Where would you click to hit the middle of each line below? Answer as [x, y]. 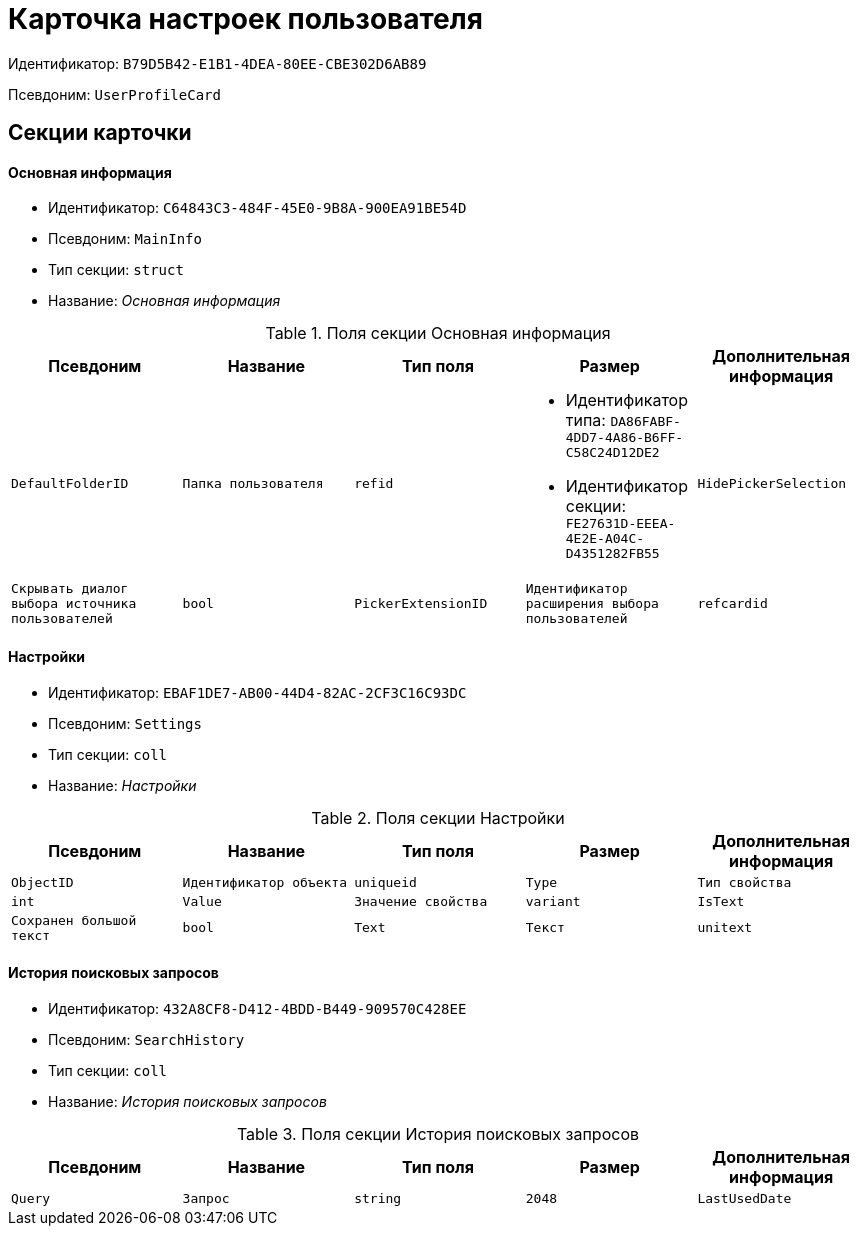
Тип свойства [744, 882]
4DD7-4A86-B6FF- [624, 438]
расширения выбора [592, 604]
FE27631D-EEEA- [620, 524]
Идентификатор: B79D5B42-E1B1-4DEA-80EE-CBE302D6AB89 [217, 63]
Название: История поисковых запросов [187, 1101]
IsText [721, 901]
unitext [725, 928]
